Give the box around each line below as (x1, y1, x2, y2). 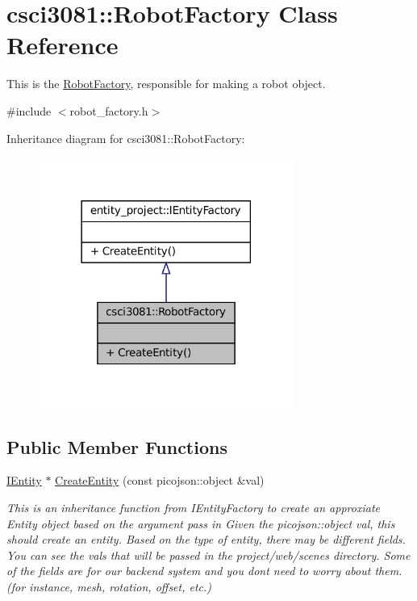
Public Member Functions (6, 434, 227, 459)
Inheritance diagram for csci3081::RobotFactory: (6, 129, 245, 146)
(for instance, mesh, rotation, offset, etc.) (6, 578, 212, 595)
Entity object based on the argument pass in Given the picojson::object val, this (6, 515, 395, 532)
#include (6, 102, 52, 119)
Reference (6, 28, 119, 61)
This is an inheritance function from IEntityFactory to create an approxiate (6, 499, 380, 516)
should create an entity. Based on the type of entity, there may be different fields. (6, 531, 406, 548)
